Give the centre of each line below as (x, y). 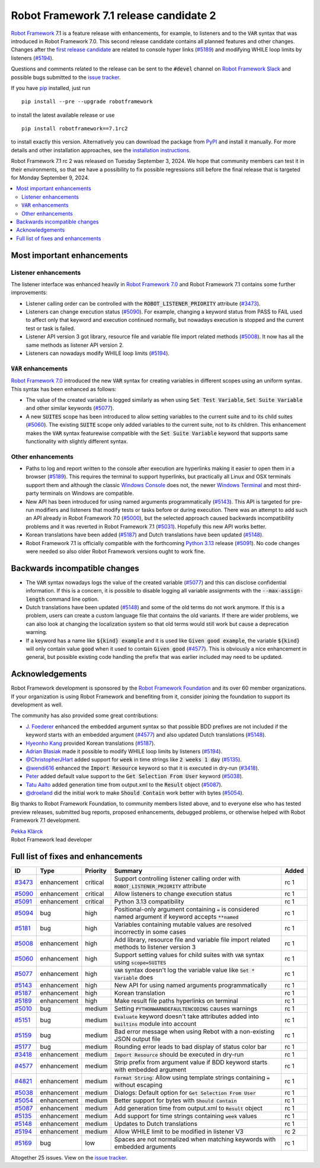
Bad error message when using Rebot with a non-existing (194, 1031)
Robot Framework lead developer (52, 839)
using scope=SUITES (140, 962)
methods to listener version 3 (155, 947)
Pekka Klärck (27, 831)
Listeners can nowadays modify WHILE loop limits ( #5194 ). (98, 353)
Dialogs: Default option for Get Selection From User (185, 1092)
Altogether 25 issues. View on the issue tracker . (69, 1157)
